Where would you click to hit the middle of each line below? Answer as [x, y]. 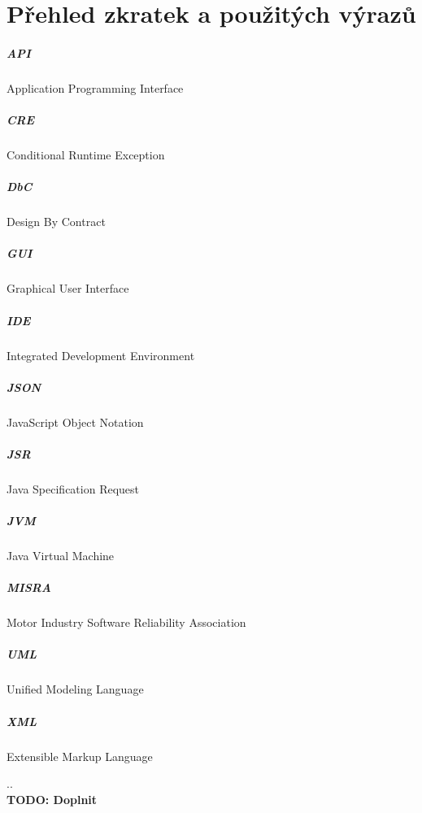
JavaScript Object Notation [75, 422]
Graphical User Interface [68, 288]
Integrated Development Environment [101, 355]
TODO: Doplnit [52, 799]
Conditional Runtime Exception [86, 155]
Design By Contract [56, 222]
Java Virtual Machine [61, 556]
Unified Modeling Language [75, 689]
